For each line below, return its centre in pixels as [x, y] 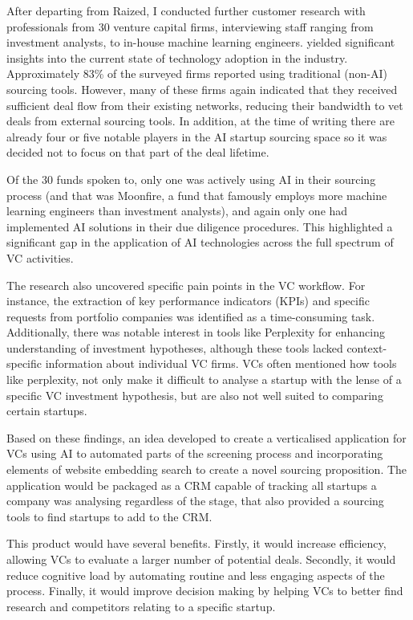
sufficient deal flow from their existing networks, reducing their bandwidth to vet [205, 105]
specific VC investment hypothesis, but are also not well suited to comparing [195, 395]
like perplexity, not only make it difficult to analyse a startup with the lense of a [204, 379]
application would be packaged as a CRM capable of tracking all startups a [192, 485]
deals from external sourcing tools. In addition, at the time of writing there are [200, 121]
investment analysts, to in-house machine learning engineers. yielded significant [201, 42]
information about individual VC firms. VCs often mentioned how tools [221, 363]
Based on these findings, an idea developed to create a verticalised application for [206, 437]
